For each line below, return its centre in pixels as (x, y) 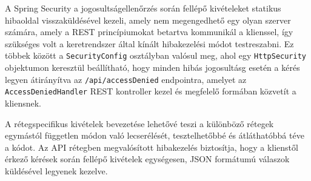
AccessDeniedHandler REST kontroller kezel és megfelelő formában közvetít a (151, 91)
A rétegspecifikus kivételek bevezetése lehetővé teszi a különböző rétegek (139, 123)
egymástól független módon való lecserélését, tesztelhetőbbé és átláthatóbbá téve (155, 135)
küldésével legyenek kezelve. (56, 170)
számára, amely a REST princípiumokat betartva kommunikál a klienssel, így (149, 32)
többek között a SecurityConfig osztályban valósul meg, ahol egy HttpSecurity (155, 55)
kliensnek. (23, 103)
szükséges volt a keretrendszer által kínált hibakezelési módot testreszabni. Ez (149, 43)
